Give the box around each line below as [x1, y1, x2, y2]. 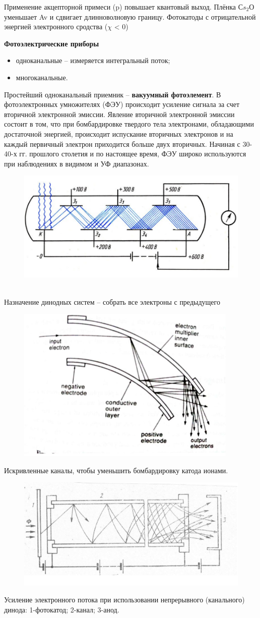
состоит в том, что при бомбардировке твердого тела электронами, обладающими [4, 119, 254, 129]
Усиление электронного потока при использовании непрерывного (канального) [4, 594, 245, 605]
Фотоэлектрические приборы [4, 38, 99, 48]
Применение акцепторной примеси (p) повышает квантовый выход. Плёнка [4, 2, 236, 12]
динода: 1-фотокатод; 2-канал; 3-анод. [4, 604, 119, 615]
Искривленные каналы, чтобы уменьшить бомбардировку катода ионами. [4, 465, 228, 475]
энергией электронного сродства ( [4, 21, 108, 32]
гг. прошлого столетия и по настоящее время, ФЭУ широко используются [19, 148, 246, 159]
